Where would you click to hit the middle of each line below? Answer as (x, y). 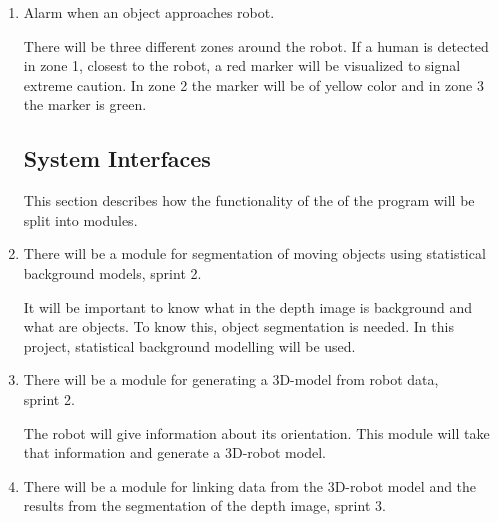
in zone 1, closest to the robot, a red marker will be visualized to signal (242, 65)
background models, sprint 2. (112, 272)
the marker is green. (85, 104)
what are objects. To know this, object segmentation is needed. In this (238, 326)
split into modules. (80, 219)
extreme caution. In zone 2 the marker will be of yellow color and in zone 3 (253, 84)
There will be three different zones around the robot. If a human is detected (256, 45)
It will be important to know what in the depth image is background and (247, 306)
